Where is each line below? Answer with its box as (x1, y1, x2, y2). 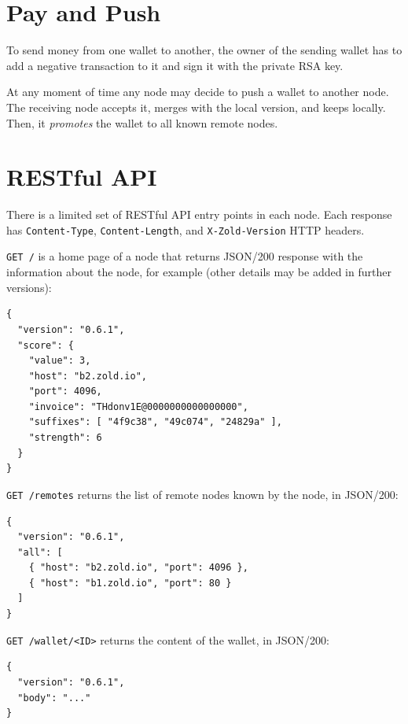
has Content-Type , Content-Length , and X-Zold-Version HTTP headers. (6, 221, 365, 238)
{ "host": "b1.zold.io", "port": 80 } (28, 577, 232, 589)
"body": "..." (17, 692, 91, 704)
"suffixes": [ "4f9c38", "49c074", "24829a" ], (28, 416, 282, 428)
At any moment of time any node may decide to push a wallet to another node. (6, 83, 389, 100)
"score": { (17, 339, 74, 351)
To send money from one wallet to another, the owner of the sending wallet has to (6, 42, 402, 58)
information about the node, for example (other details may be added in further (6, 264, 391, 280)
